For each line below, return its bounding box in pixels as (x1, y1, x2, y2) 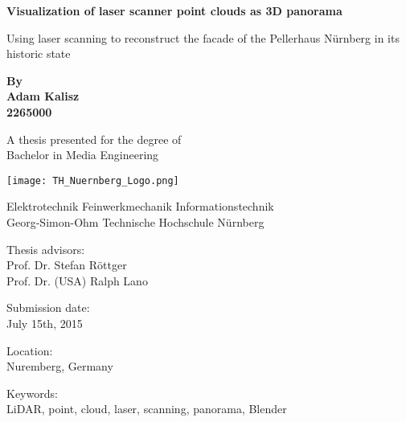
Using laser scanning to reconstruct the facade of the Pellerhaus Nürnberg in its (6, 29, 400, 46)
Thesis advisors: (6, 240, 85, 257)
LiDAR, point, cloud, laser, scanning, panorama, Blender (6, 400, 287, 417)
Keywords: (6, 384, 58, 401)
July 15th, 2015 (6, 314, 83, 331)
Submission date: (6, 299, 90, 316)
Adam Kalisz (6, 88, 80, 104)
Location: (6, 342, 53, 358)
